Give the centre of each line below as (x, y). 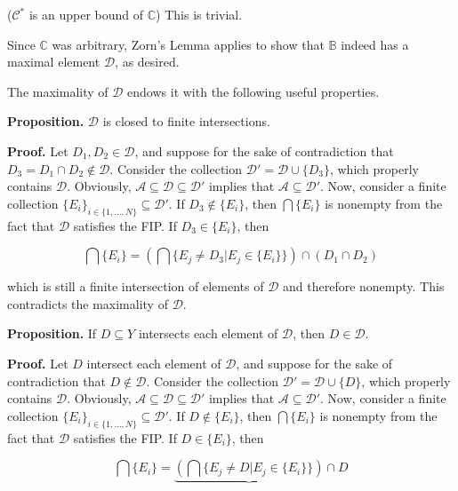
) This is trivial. (199, 14)
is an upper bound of (86, 14)
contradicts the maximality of (88, 303)
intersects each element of (208, 333)
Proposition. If (52, 333)
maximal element (54, 62)
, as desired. (147, 62)
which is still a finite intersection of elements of (136, 286)
